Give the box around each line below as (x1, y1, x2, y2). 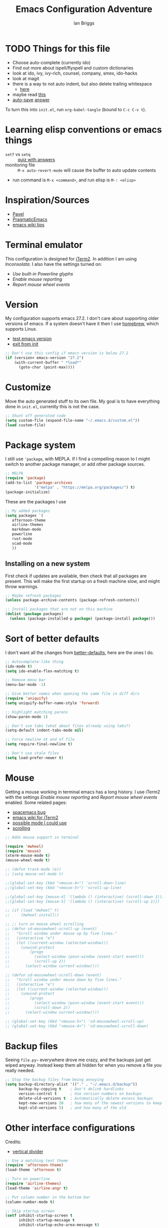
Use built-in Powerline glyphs (12, 270, 73, 276)
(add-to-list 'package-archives (5, 480, 72, 485)
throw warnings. (5, 583, 39, 589)
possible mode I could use (12, 820, 67, 826)
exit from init (12, 341, 38, 347)
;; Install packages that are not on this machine (5, 607, 113, 612)
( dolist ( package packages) (5, 611, 64, 617)
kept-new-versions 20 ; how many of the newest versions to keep (18, 1100, 162, 1105)
